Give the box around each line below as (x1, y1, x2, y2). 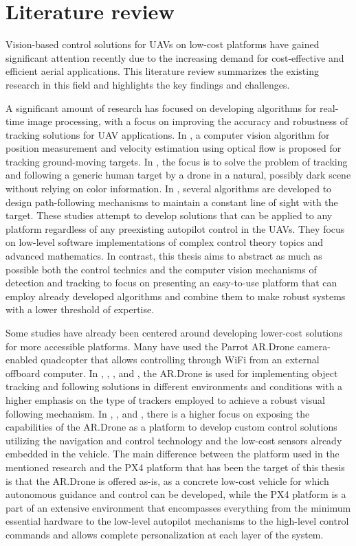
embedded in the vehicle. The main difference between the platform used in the (5, 446, 340, 461)
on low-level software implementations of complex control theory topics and (5, 235, 323, 249)
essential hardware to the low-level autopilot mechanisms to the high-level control (5, 514, 349, 528)
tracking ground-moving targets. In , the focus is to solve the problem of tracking (5, 154, 348, 168)
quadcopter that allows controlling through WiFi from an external (41, 352, 320, 367)
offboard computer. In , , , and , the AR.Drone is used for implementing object (5, 365, 338, 380)
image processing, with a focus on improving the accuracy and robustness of (27, 114, 348, 128)
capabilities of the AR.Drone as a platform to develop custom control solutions (5, 420, 337, 434)
